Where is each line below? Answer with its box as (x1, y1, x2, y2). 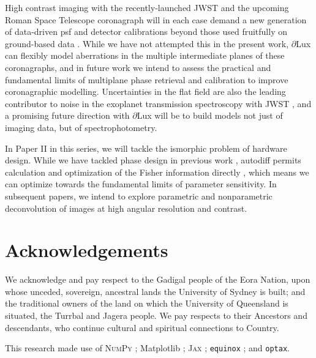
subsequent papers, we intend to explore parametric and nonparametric (5, 189, 273, 202)
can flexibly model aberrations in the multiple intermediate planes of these (5, 49, 285, 62)
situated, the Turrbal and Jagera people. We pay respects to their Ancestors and (5, 309, 307, 321)
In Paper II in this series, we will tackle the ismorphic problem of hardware (5, 141, 287, 154)
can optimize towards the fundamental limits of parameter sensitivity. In (5, 177, 277, 190)
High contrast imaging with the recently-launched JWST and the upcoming (5, 1, 289, 13)
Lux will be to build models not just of (137, 109, 283, 122)
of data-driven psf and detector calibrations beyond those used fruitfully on (5, 25, 287, 38)
